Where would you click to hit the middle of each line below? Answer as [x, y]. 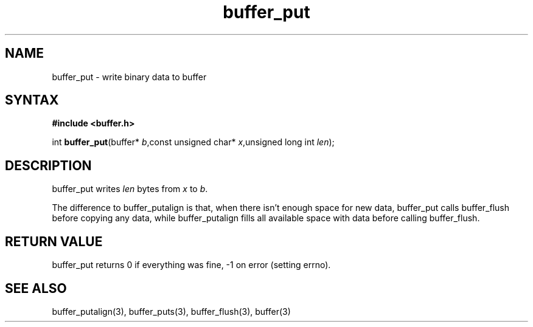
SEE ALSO [36, 288]
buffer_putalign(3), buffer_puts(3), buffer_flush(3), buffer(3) [171, 311]
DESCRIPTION [48, 165]
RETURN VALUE [54, 241]
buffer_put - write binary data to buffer [129, 77]
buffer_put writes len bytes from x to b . [130, 189]
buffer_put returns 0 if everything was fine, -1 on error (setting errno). [191, 265]
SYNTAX [32, 100]
